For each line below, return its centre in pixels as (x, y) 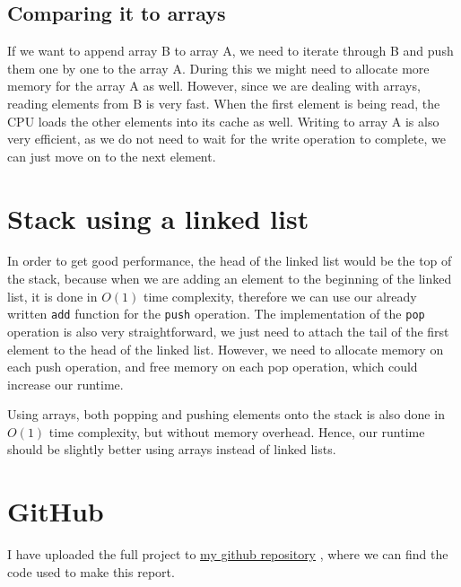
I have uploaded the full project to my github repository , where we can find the (228, 554)
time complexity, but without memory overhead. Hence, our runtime (237, 431)
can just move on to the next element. (112, 156)
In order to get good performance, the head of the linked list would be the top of (230, 261)
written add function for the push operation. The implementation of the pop (216, 314)
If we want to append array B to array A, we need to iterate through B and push (230, 51)
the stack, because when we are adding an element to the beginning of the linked (230, 279)
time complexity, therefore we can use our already (280, 296)
